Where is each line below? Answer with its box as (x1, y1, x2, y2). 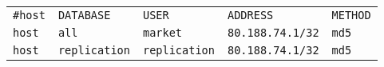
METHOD (331, 9, 371, 22)
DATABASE (57, 9, 111, 22)
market (142, 26, 183, 39)
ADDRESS (227, 9, 274, 22)
